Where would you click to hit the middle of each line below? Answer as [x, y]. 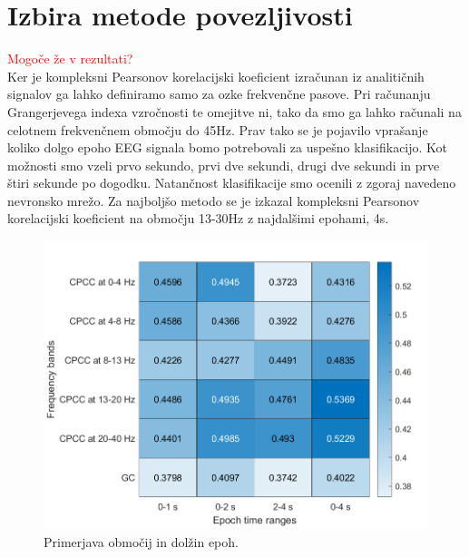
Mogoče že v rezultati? [70, 59]
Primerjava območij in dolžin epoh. [141, 541]
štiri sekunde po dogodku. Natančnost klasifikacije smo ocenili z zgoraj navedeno [232, 183]
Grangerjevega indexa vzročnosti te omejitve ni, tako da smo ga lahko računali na [234, 111]
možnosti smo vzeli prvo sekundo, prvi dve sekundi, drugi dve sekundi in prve [224, 165]
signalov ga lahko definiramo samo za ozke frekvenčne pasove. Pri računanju [219, 94]
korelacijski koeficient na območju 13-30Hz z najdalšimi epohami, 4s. [198, 218]
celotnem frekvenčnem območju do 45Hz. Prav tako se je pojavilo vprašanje [218, 129]
